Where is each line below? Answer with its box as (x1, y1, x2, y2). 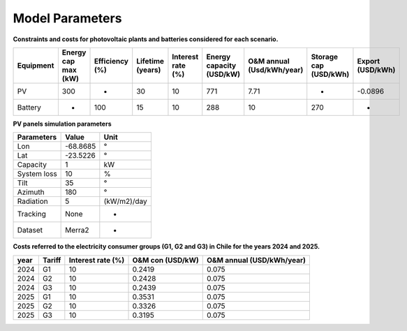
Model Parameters (13, 10, 122, 26)
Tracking (17, 209, 47, 219)
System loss (17, 169, 57, 179)
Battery (17, 102, 42, 112)
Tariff (42, 255, 61, 265)
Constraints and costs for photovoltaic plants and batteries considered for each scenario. (13, 35, 279, 43)
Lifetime (136, 56, 164, 66)
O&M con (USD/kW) (132, 255, 199, 265)
